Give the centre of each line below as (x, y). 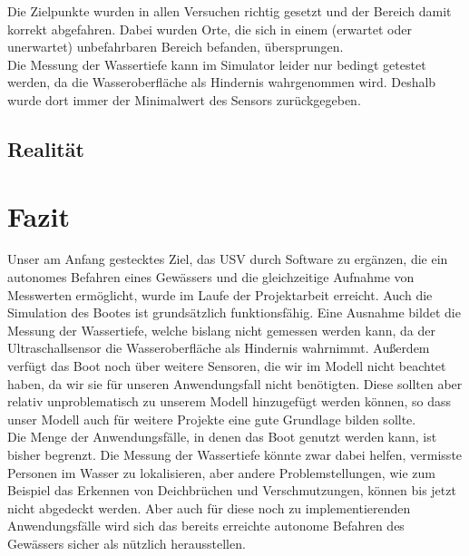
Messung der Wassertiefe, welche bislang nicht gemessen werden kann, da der (221, 330)
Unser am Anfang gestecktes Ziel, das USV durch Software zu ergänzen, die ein (228, 259)
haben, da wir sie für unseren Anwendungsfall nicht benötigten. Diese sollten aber (235, 383)
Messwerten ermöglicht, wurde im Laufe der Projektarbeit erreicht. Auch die (220, 294)
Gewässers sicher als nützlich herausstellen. (127, 543)
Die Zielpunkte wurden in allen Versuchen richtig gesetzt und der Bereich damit (230, 11)
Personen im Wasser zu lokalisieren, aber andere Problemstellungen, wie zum (221, 472)
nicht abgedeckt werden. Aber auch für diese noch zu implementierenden (209, 507)
